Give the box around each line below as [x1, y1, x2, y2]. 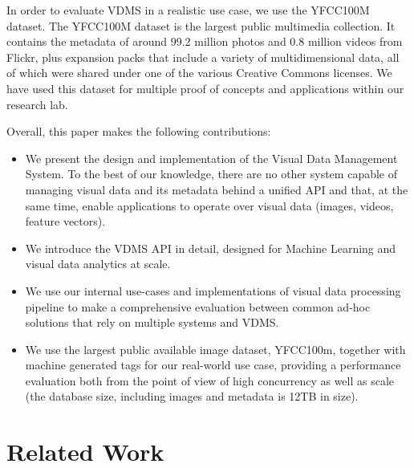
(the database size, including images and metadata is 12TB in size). [25, 388, 359, 405]
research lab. [6, 96, 68, 112]
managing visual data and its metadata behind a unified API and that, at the [25, 181, 408, 197]
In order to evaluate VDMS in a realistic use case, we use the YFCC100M [6, 2, 370, 18]
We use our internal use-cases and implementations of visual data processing [25, 282, 401, 299]
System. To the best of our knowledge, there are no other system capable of [25, 165, 397, 182]
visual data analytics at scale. [25, 255, 171, 272]
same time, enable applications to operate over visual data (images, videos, [25, 197, 394, 214]
